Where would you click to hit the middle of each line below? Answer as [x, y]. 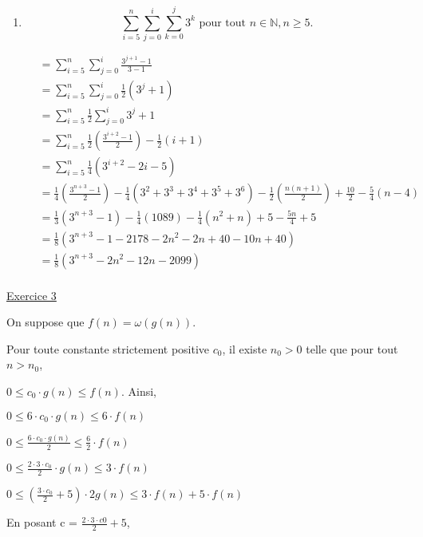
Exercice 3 [32, 295]
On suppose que [45, 322]
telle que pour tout [352, 348]
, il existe [245, 348]
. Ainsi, [138, 391]
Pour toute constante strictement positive [108, 348]
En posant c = [42, 522]
